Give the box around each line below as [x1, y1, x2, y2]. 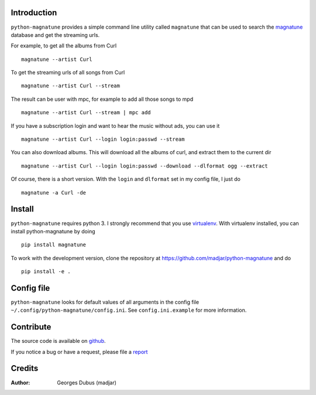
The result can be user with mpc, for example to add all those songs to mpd [11, 96, 194, 103]
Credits [11, 363, 39, 373]
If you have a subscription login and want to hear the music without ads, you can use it [11, 122, 220, 129]
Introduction [11, 8, 57, 18]
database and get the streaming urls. [11, 31, 100, 38]
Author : [11, 379, 30, 386]
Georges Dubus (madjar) [57, 379, 117, 386]
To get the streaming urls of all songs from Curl [11, 69, 125, 76]
